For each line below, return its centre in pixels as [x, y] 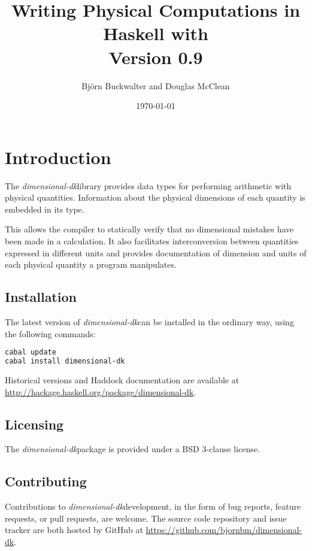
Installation [41, 297]
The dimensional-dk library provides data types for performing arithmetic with [148, 185]
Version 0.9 [156, 57]
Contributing [46, 481]
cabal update [31, 352]
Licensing [34, 424]
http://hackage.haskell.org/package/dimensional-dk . [101, 391]
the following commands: [50, 333]
